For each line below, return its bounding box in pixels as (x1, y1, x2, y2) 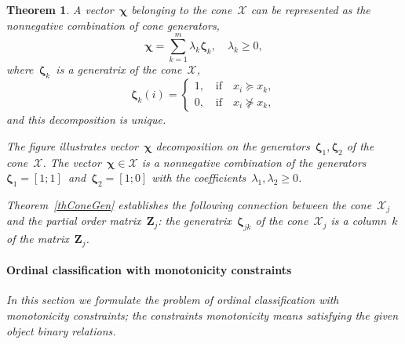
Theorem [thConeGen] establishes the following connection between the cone (6, 196, 372, 212)
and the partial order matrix (6, 212, 141, 229)
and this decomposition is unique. (6, 111, 166, 128)
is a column (330, 212, 387, 229)
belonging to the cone (131, 2, 232, 17)
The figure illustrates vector (6, 137, 139, 154)
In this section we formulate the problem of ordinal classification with (6, 291, 339, 308)
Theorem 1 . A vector (6, 2, 114, 17)
